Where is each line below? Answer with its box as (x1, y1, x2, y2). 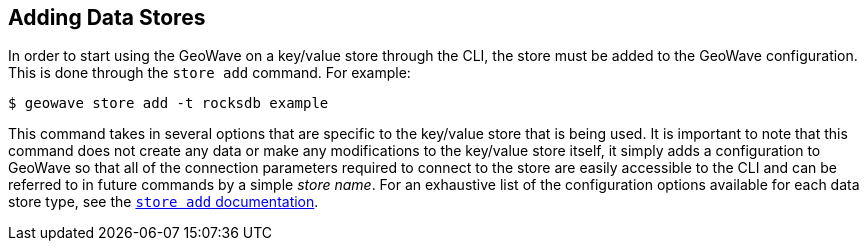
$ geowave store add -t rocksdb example (8, 95, 329, 112)
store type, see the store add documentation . (8, 193, 319, 211)
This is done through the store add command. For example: (8, 64, 411, 82)
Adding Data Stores (8, 5, 206, 30)
